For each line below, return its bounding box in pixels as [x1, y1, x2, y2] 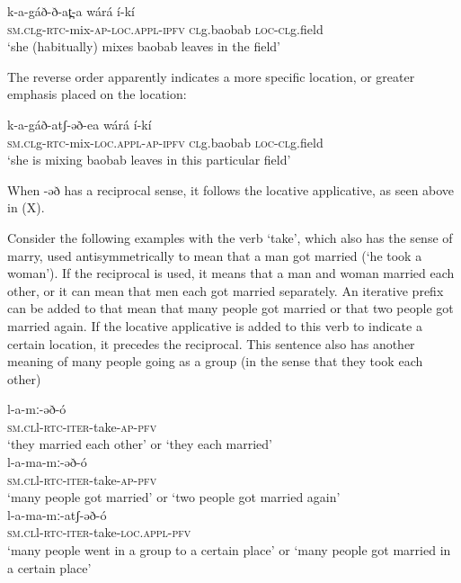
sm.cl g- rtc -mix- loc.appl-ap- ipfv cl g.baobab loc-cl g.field [7, 132, 324, 151]
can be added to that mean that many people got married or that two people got [7, 299, 454, 318]
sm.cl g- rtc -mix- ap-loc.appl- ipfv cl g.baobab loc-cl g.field [7, 19, 324, 38]
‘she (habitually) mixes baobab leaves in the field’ [7, 37, 280, 56]
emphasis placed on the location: [7, 85, 187, 103]
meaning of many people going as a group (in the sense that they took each [7, 352, 423, 371]
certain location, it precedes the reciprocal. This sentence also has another [7, 334, 415, 353]
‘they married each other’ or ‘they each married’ [7, 435, 273, 453]
